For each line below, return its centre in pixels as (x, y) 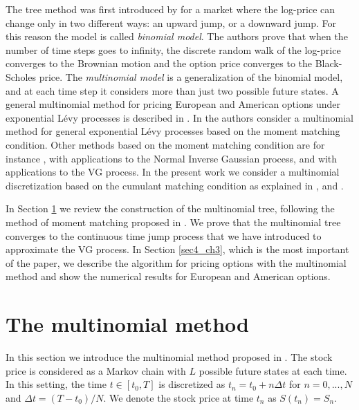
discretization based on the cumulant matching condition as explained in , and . (175, 185)
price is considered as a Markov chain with (96, 370)
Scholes (21, 76)
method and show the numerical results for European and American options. (168, 276)
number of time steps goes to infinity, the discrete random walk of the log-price (173, 49)
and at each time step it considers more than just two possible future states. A (172, 90)
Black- (329, 63)
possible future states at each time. (273, 370)
